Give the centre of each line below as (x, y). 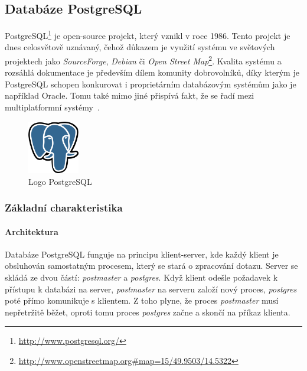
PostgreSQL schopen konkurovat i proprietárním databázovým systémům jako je (151, 84)
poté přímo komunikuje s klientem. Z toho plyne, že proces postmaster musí (142, 300)
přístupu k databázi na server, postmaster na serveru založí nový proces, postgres (151, 289)
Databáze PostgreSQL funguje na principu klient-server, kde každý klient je (142, 254)
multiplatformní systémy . (52, 107)
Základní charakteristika (64, 208)
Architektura (32, 231)
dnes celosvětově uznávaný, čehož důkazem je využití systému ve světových (140, 47)
